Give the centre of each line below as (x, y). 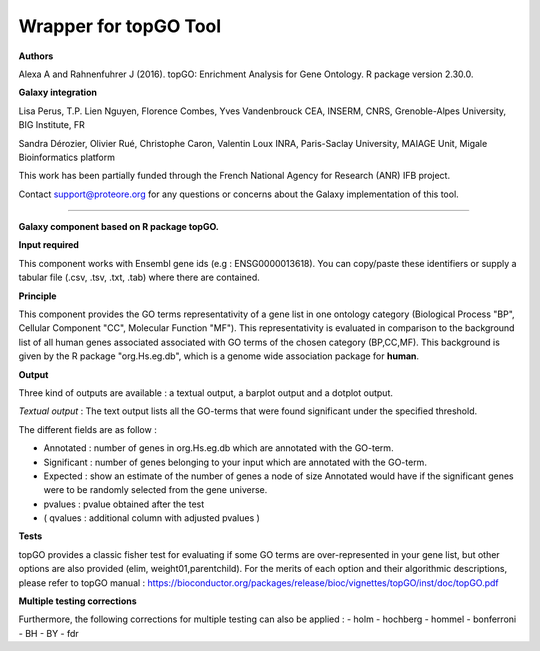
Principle (37, 296)
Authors (36, 56)
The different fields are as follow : (87, 429)
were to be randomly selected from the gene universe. (155, 490)
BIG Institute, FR (51, 125)
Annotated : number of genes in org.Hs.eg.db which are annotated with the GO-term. (218, 448)
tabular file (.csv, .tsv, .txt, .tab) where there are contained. (139, 277)
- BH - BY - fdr (48, 633)
